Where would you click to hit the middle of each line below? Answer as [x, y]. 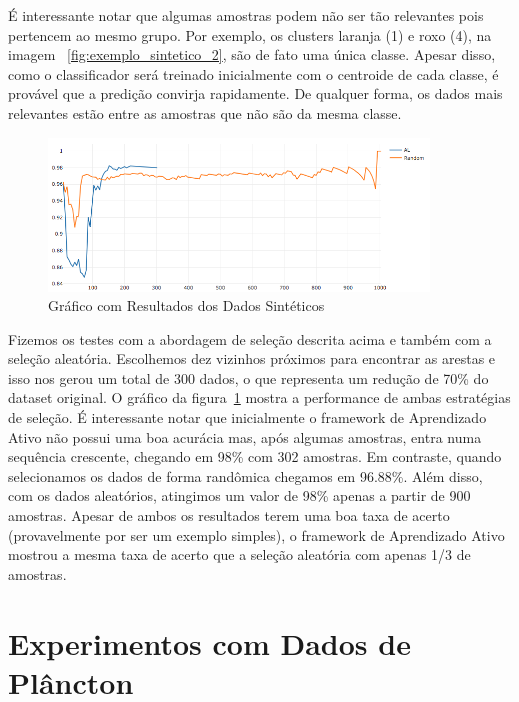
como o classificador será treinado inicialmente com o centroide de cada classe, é [253, 73]
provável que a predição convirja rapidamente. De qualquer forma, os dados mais [255, 93]
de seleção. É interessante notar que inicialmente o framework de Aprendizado [247, 417]
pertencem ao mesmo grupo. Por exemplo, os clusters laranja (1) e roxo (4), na [250, 34]
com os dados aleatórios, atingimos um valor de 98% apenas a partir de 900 [239, 495]
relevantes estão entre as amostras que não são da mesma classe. [205, 112]
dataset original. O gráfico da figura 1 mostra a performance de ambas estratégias [259, 397]
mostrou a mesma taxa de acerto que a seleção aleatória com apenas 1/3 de [239, 554]
